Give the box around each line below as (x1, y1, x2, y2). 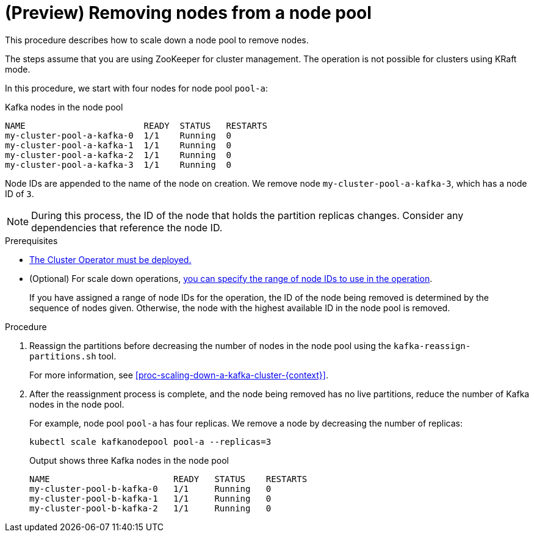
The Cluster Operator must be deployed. (29, 254, 192, 265)
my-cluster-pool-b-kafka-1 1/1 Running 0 (29, 493, 272, 503)
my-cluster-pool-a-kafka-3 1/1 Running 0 (5, 159, 231, 170)
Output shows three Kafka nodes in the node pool (29, 455, 229, 466)
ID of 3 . (5, 188, 34, 199)
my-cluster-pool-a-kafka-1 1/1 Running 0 (5, 140, 231, 150)
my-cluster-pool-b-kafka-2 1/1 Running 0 (29, 503, 272, 513)
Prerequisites (5, 235, 58, 246)
